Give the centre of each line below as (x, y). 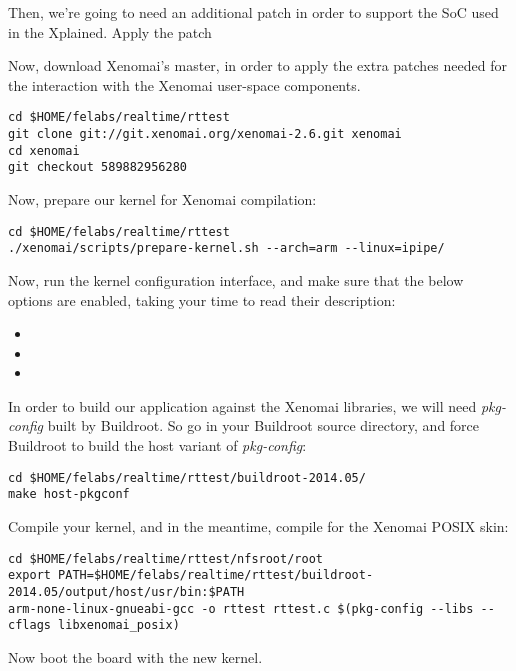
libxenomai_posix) (119, 625)
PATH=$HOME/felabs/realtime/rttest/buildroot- (216, 575)
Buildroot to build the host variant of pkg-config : (157, 445)
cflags (29, 625)
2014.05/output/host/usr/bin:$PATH (126, 591)
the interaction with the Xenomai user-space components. (184, 84)
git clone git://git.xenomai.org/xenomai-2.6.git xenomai (205, 134)
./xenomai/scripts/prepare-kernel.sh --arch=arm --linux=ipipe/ (226, 248)
